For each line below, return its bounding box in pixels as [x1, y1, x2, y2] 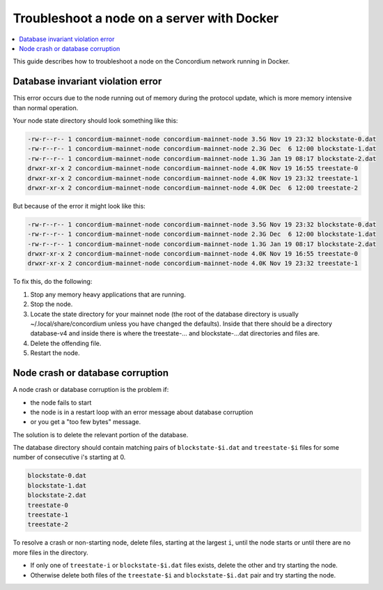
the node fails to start [30, 398, 92, 407]
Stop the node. [30, 300, 73, 308]
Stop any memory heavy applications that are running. [30, 290, 186, 298]
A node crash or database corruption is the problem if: [13, 386, 169, 394]
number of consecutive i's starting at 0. [13, 453, 126, 462]
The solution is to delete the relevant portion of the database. [13, 430, 189, 439]
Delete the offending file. [30, 339, 102, 347]
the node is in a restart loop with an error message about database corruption [30, 408, 253, 416]
